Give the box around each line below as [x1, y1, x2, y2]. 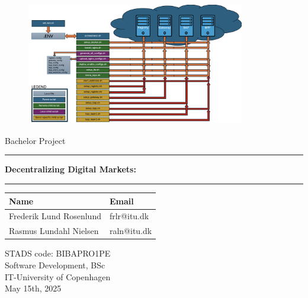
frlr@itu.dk [109, 210, 149, 222]
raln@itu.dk [109, 225, 152, 237]
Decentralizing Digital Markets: [5, 163, 136, 175]
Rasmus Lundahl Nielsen [9, 225, 99, 237]
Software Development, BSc [5, 258, 105, 271]
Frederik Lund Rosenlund [9, 210, 101, 222]
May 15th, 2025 [5, 282, 62, 294]
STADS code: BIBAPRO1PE [5, 247, 111, 259]
